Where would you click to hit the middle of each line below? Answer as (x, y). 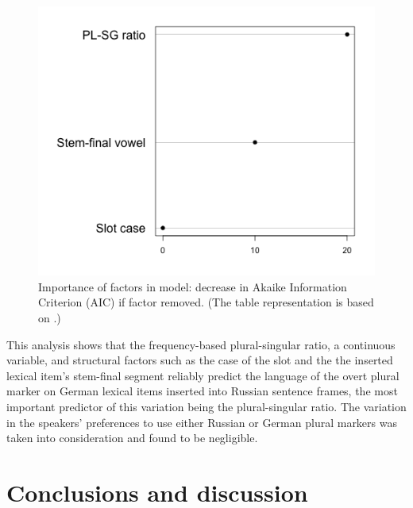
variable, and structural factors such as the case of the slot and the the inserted (200, 360)
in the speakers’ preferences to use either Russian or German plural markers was (202, 422)
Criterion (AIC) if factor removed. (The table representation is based (206, 302)
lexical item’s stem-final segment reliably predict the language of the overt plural (203, 375)
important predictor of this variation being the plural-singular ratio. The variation (206, 406)
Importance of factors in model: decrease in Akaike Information (193, 286)
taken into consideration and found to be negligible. (132, 438)
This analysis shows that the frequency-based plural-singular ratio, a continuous (201, 344)
